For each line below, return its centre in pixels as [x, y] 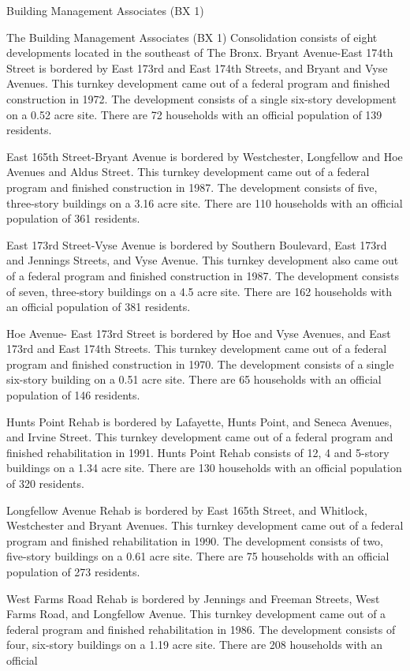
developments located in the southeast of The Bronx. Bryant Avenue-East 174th [200, 52]
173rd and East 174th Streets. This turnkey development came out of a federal [197, 349]
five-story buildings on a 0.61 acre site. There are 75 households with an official [198, 556]
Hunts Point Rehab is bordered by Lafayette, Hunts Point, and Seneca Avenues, [199, 421]
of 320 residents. [45, 484]
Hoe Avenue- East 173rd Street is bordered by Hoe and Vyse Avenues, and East [199, 333]
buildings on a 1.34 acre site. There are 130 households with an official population [204, 468]
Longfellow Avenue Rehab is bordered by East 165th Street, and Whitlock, [187, 510]
